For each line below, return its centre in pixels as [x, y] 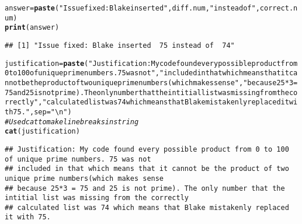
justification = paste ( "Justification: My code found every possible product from [151, 63]
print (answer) [32, 28]
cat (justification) [42, 132]
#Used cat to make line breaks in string [72, 122]
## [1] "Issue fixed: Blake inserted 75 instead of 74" [120, 45]
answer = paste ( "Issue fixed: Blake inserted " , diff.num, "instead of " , [132, 8]
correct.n [279, 8]
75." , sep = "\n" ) [42, 112]
